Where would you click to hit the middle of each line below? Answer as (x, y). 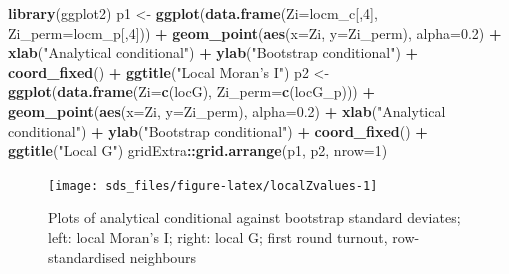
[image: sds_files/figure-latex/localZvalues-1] (213, 185)
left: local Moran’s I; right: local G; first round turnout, (218, 237)
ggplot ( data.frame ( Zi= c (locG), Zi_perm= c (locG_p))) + (191, 91)
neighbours (163, 256)
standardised (87, 256)
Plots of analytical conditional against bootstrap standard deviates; (254, 217)
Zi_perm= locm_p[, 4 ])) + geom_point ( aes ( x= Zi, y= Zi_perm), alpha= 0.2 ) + (255, 32)
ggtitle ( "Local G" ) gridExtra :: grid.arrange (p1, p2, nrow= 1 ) (198, 150)
